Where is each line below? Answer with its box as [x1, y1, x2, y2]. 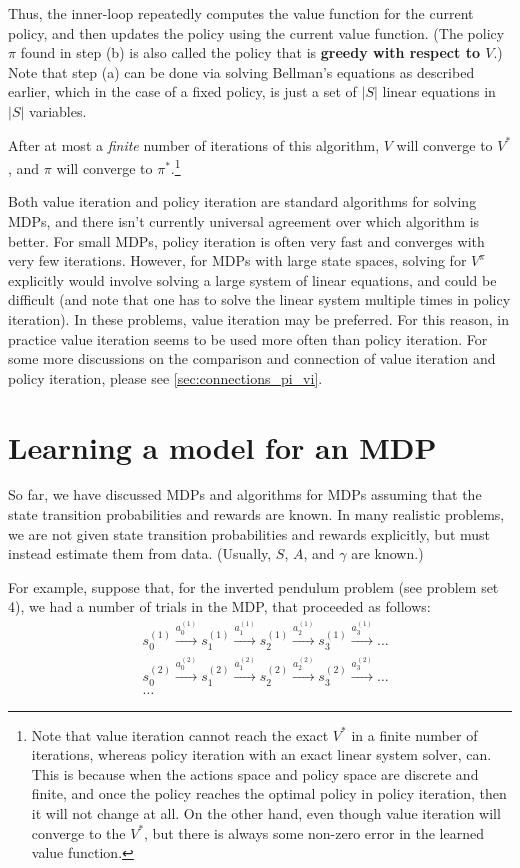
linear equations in [382, 81, 496, 102]
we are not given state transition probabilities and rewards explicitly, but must [8, 523, 491, 544]
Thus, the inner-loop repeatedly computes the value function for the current [8, 3, 474, 23]
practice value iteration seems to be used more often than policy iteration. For [8, 328, 488, 349]
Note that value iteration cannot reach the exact [31, 724, 329, 745]
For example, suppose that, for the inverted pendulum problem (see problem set [8, 576, 499, 597]
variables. [29, 100, 87, 121]
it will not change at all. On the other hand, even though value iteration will [31, 803, 501, 824]
